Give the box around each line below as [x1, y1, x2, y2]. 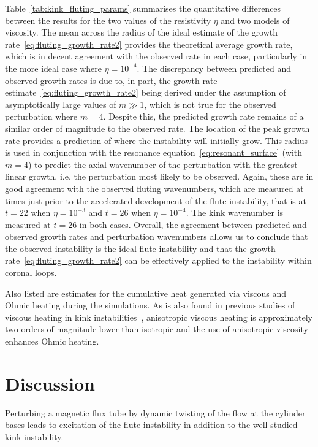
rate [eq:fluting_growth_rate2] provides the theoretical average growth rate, [5, 37, 293, 50]
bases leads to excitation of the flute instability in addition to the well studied [5, 418, 298, 431]
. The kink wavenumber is [186, 206, 284, 219]
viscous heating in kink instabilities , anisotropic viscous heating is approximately [5, 310, 313, 323]
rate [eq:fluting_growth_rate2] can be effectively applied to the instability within [5, 254, 312, 267]
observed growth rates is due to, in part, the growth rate [5, 74, 218, 86]
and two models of [221, 13, 290, 26]
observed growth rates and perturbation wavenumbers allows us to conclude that [5, 230, 308, 243]
